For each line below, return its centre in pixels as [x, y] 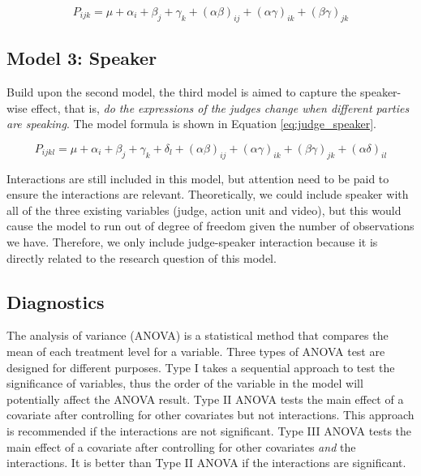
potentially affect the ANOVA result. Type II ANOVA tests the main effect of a [205, 399]
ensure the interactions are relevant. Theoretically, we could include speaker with [208, 194]
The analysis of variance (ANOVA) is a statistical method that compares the [198, 335]
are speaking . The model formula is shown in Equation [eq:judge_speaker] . [191, 124]
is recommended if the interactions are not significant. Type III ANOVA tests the [209, 430]
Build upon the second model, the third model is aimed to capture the [182, 92]
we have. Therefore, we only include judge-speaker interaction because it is [192, 241]
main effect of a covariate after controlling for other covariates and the [181, 446]
